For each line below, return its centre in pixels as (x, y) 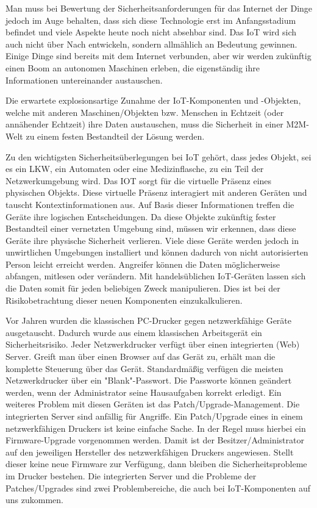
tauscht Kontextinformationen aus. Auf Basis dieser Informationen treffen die (150, 204)
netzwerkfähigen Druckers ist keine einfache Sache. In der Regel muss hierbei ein (156, 428)
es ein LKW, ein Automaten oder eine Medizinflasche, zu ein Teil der (135, 169)
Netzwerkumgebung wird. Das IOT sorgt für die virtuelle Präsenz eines (139, 180)
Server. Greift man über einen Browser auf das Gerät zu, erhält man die (141, 356)
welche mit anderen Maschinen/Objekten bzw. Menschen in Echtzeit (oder (145, 112)
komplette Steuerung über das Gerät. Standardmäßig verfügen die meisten (144, 368)
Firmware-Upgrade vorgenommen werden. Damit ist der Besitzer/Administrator (155, 440)
